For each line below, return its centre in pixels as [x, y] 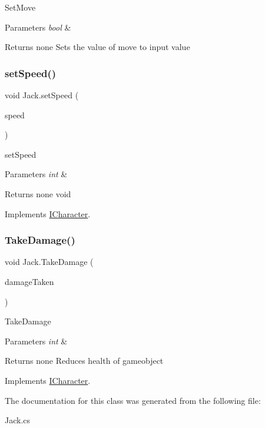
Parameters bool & [38, 27]
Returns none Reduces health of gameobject [84, 361]
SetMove [20, 7]
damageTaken [29, 281]
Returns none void [38, 193]
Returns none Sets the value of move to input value [97, 47]
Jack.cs [18, 420]
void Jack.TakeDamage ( [49, 262]
